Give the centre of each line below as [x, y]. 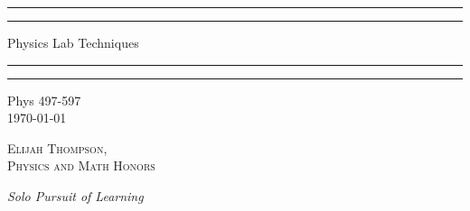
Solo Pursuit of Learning [75, 195]
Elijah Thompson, [57, 147]
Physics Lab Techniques [73, 42]
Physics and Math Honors [81, 165]
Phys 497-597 [44, 100]
